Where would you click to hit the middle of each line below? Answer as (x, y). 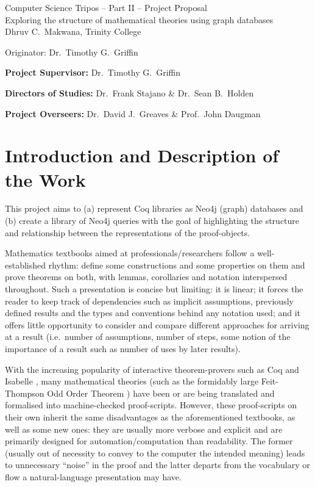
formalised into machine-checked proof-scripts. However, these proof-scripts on (151, 405)
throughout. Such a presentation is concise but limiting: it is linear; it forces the (154, 289)
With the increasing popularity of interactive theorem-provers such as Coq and (152, 369)
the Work (45, 179)
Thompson (25, 393)
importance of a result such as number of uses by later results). (123, 348)
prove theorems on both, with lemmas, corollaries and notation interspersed (146, 277)
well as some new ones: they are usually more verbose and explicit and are (144, 429)
